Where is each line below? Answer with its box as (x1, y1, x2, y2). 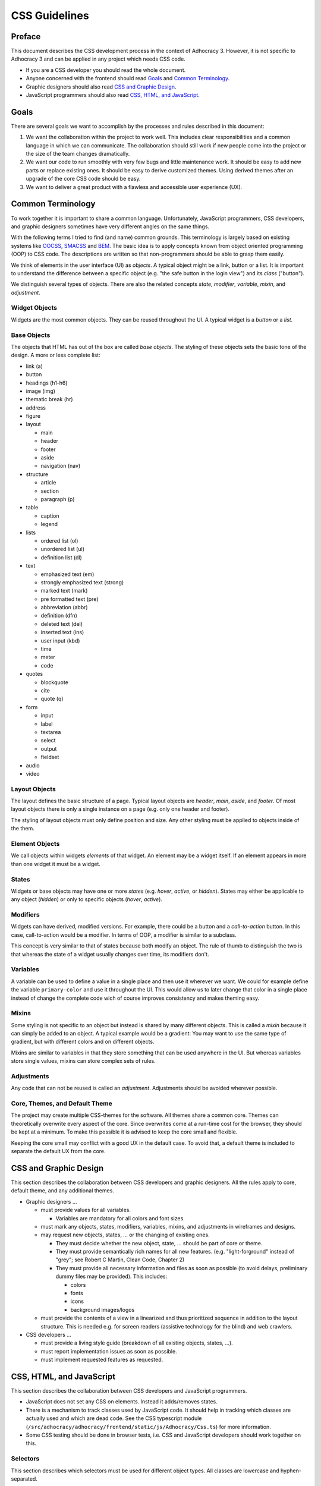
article (40, 479, 56, 486)
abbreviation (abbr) (40, 604, 89, 611)
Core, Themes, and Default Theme (11, 1100, 112, 1108)
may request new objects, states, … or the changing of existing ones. (40, 1231, 210, 1239)
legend (40, 521, 58, 528)
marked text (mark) (40, 587, 88, 594)
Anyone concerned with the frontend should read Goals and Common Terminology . (26, 75, 230, 82)
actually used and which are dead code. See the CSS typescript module (26, 1415, 202, 1422)
